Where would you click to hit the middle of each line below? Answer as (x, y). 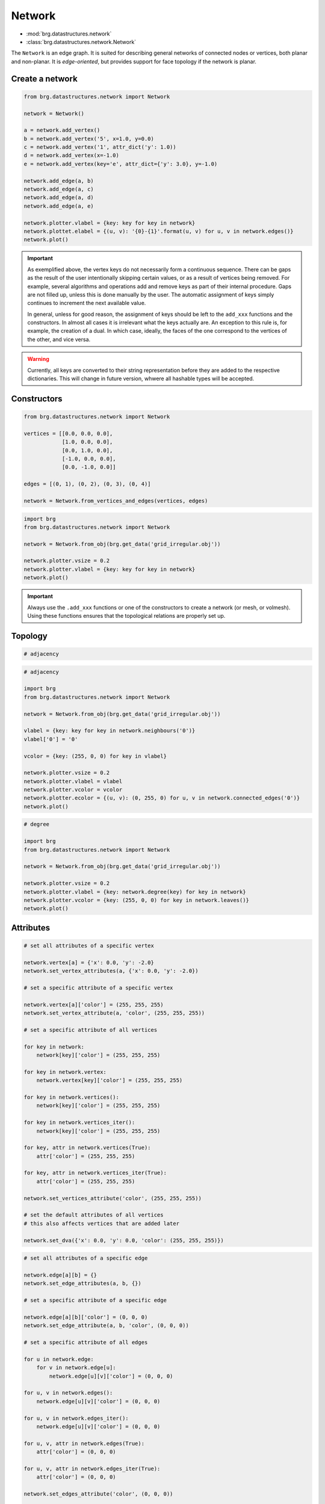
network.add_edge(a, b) (59, 181)
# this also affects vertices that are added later (102, 1223)
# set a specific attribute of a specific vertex (98, 988)
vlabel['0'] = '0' (51, 739)
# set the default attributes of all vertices (94, 1215)
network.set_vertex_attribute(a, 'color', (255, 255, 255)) (114, 1013)
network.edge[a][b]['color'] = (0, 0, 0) (86, 1317)
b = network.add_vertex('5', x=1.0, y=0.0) (89, 139)
